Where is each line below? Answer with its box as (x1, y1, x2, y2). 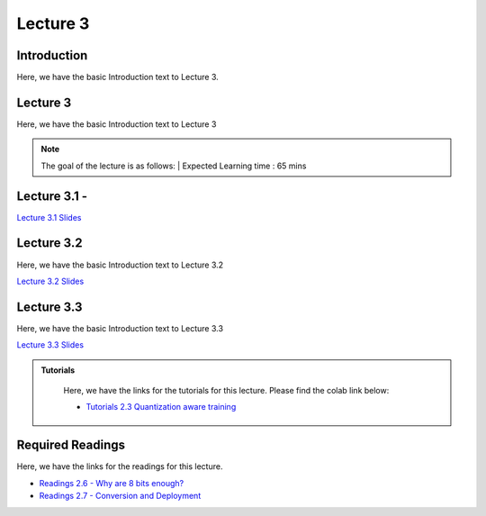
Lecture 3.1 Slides (16, 212, 82, 222)
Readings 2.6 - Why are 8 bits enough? (39, 477, 184, 488)
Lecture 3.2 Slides (16, 276, 85, 286)
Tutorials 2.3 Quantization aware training (85, 402, 237, 412)
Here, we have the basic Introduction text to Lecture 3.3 (16, 322, 224, 333)
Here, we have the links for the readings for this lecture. (16, 461, 223, 472)
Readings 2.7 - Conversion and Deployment (39, 491, 202, 502)
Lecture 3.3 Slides (16, 339, 85, 350)
